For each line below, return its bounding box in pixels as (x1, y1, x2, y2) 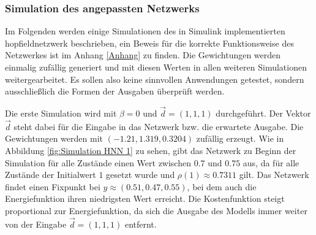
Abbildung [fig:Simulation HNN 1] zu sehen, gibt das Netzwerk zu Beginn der (5, 144, 296, 156)
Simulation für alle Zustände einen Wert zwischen (5, 156, 191, 169)
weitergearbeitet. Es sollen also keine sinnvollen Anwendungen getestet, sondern (5, 72, 304, 85)
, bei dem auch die (187, 180, 257, 193)
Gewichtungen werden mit (5, 132, 103, 145)
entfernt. (124, 217, 157, 230)
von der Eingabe (5, 217, 67, 230)
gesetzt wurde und (106, 168, 175, 181)
